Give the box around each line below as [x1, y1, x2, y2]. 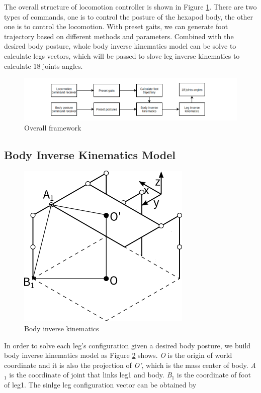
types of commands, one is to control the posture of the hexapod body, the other [4, 11, 253, 22]
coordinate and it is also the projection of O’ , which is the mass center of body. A [4, 359, 256, 370]
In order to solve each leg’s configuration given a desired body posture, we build [4, 340, 251, 350]
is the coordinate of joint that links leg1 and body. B [9, 369, 172, 380]
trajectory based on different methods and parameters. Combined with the [4, 31, 234, 41]
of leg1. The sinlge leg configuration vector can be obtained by [4, 379, 197, 389]
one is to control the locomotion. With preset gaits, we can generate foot [4, 21, 228, 32]
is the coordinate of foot [177, 369, 251, 380]
